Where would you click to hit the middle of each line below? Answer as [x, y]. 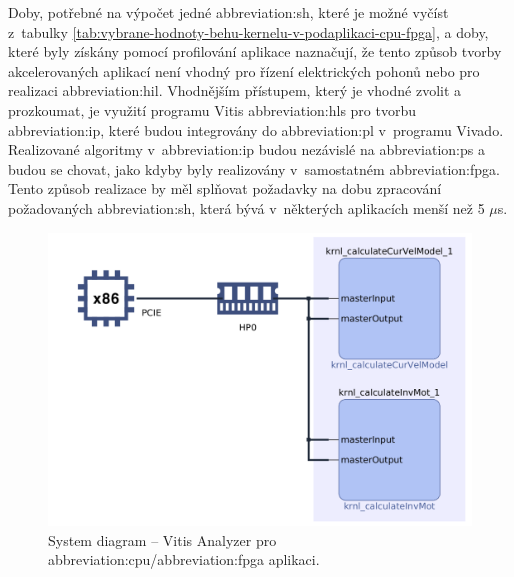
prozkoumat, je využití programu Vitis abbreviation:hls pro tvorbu [212, 109]
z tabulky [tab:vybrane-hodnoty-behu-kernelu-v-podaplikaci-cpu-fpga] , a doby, [248, 31]
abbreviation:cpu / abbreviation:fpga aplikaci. [184, 559]
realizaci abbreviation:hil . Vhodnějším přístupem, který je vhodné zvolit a [235, 90]
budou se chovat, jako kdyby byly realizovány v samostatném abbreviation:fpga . [254, 168]
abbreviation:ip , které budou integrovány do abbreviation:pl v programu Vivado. [256, 129]
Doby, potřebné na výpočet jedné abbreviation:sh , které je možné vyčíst [228, 12]
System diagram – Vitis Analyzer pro [162, 539]
